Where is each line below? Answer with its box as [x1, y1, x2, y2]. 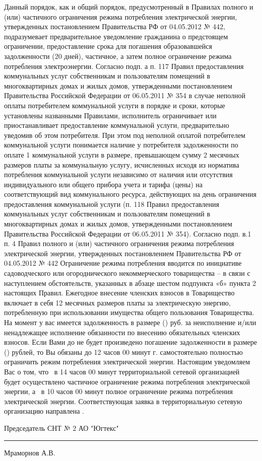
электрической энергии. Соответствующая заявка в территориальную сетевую [4, 396, 242, 406]
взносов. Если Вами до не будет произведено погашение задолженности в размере [4, 337, 257, 347]
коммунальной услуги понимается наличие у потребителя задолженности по [4, 139, 238, 150]
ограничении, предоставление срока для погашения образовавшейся [4, 41, 213, 51]
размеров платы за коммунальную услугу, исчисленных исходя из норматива [4, 159, 239, 170]
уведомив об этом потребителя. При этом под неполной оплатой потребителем [4, 129, 245, 140]
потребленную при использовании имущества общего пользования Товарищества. [4, 307, 254, 318]
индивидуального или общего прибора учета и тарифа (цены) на [4, 179, 203, 189]
